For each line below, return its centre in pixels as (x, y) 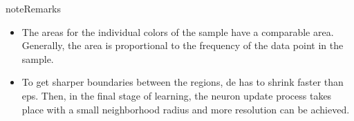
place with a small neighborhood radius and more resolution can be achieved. (186, 109)
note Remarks (34, 8)
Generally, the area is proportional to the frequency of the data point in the (183, 45)
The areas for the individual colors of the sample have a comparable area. (178, 31)
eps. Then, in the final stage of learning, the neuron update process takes (177, 95)
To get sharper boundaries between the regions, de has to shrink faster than (183, 82)
